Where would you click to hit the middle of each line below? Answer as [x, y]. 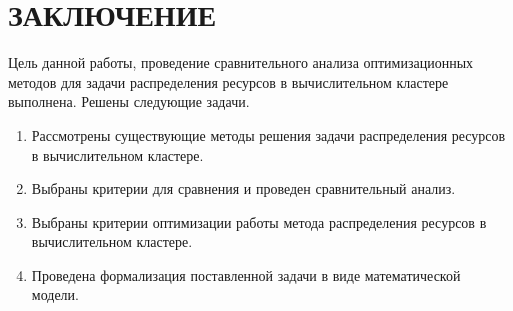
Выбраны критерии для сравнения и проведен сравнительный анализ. [243, 188]
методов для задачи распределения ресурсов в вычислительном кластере [228, 81]
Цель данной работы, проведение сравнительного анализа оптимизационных [241, 62]
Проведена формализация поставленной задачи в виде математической [246, 274]
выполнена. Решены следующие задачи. [129, 101]
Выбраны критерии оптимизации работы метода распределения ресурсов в [259, 221]
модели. [55, 294]
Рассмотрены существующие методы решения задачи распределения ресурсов [268, 134]
